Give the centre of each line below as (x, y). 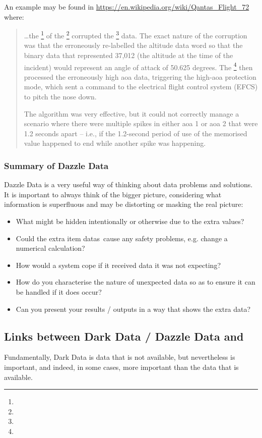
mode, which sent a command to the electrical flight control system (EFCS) (141, 87)
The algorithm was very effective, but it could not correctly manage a (132, 113)
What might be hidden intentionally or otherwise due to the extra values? (130, 221)
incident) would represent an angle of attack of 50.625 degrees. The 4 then (138, 66)
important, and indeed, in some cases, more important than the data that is (121, 367)
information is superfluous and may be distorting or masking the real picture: (124, 204)
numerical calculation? (50, 248)
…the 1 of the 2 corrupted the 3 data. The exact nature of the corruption (136, 35)
